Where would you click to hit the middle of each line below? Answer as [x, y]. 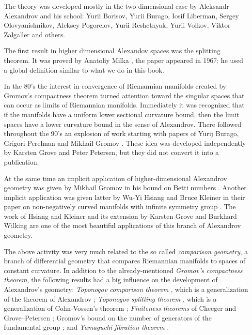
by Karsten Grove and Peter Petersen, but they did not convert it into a [111, 152]
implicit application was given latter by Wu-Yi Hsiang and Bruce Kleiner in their [125, 197]
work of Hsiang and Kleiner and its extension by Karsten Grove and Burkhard [120, 216]
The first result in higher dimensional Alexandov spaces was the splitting [112, 51]
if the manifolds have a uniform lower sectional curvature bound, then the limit [122, 114]
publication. [22, 161]
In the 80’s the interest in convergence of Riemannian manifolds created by [115, 86]
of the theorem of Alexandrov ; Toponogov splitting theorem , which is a [110, 298]
